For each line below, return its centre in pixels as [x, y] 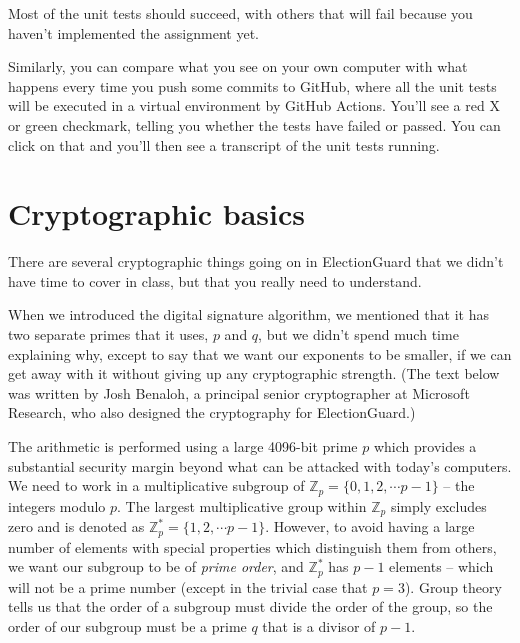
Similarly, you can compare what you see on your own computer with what [238, 66]
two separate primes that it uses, [108, 334]
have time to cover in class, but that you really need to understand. [215, 280]
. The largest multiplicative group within [242, 505]
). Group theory [453, 586]
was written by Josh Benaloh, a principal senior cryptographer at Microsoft [239, 392]
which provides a [425, 446]
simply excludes [438, 505]
